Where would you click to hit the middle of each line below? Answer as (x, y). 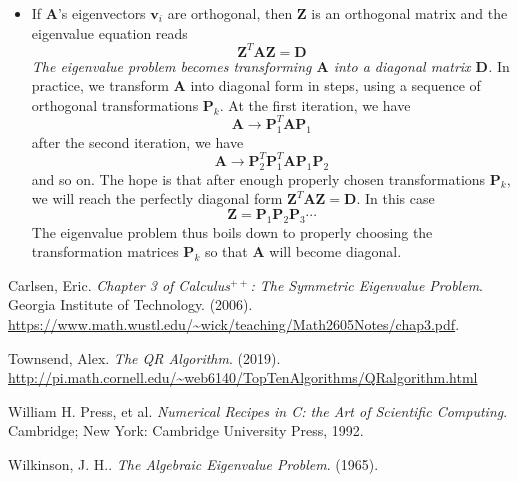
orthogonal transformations (115, 104)
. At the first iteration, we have (315, 104)
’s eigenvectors (101, 13)
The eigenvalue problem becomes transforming (171, 65)
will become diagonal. (335, 251)
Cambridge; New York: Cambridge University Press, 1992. (186, 430)
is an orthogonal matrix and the (409, 13)
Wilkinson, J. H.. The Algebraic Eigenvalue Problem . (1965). (193, 463)
